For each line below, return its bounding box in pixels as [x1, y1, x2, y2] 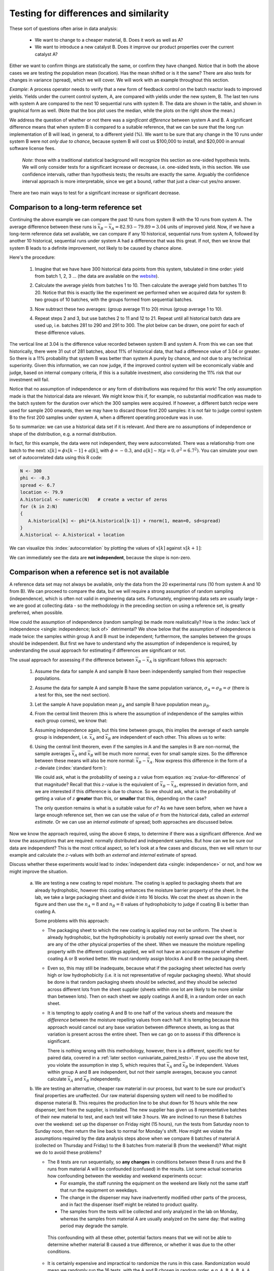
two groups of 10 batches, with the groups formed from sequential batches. [35, 296, 193, 302]
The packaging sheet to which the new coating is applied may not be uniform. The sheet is [47, 927, 237, 933]
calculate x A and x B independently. [47, 1076, 122, 1083]
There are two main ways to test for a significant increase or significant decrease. [9, 190, 180, 196]
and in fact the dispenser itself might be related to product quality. [60, 1201, 198, 1207]
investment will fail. [9, 377, 50, 383]
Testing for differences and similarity [9, 8, 169, 19]
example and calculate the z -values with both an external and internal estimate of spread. [9, 852, 197, 858]
